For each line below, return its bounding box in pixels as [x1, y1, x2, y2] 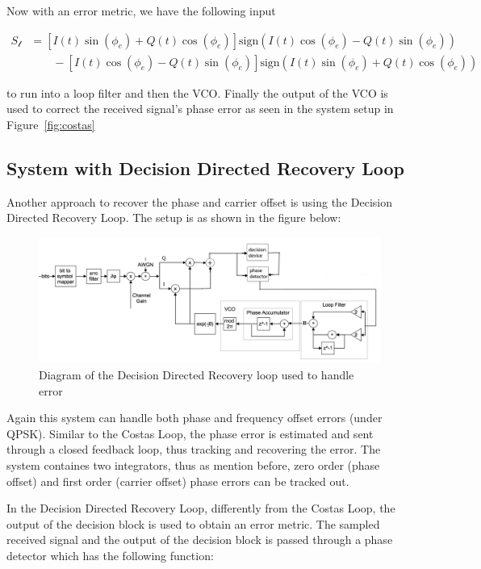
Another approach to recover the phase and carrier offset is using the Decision [6, 193, 392, 210]
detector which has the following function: [6, 546, 214, 563]
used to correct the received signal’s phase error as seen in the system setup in [6, 100, 394, 117]
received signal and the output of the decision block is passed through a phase [6, 531, 393, 548]
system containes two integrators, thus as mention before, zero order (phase [6, 456, 380, 473]
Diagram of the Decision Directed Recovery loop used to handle [39, 366, 354, 383]
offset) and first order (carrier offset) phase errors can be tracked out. [6, 472, 349, 489]
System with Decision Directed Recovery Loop [6, 155, 404, 180]
